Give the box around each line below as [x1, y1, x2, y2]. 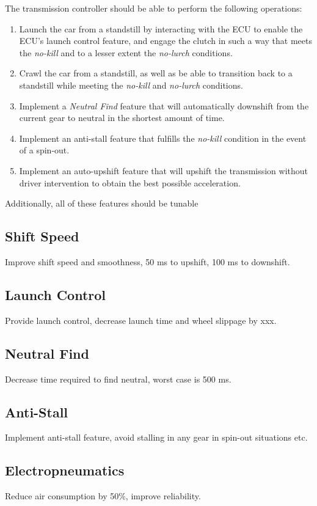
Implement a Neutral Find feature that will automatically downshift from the [19, 99, 309, 112]
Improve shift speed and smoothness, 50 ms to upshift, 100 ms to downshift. [5, 255, 290, 268]
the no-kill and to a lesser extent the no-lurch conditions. [19, 46, 233, 59]
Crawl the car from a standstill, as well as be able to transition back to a [19, 67, 293, 79]
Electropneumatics [5, 461, 125, 480]
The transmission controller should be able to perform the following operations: [5, 2, 302, 14]
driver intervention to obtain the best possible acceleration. [19, 176, 241, 189]
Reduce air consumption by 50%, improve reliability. [5, 490, 201, 502]
